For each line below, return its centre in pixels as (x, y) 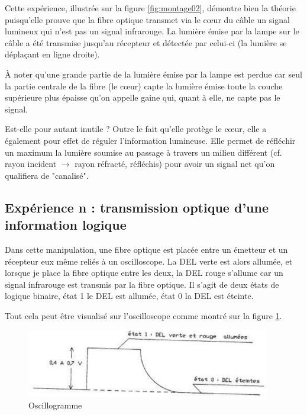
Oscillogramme (55, 405)
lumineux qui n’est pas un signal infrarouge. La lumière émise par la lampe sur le (152, 31)
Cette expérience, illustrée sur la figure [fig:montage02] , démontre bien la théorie (150, 8)
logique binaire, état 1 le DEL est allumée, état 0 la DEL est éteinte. (129, 296)
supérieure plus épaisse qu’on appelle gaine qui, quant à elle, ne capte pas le (143, 97)
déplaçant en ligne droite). (52, 54)
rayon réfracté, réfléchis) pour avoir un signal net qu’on (175, 164)
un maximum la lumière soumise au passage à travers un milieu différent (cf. (143, 152)
